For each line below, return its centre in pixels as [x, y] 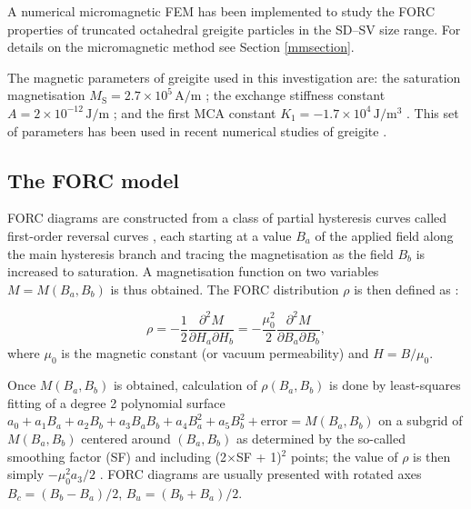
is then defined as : [406, 289]
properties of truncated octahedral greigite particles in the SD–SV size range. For [234, 29]
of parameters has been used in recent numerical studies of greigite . [197, 130]
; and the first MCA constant [195, 112]
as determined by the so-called [321, 438]
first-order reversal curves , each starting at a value [150, 235]
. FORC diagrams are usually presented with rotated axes [261, 474]
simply [26, 474]
